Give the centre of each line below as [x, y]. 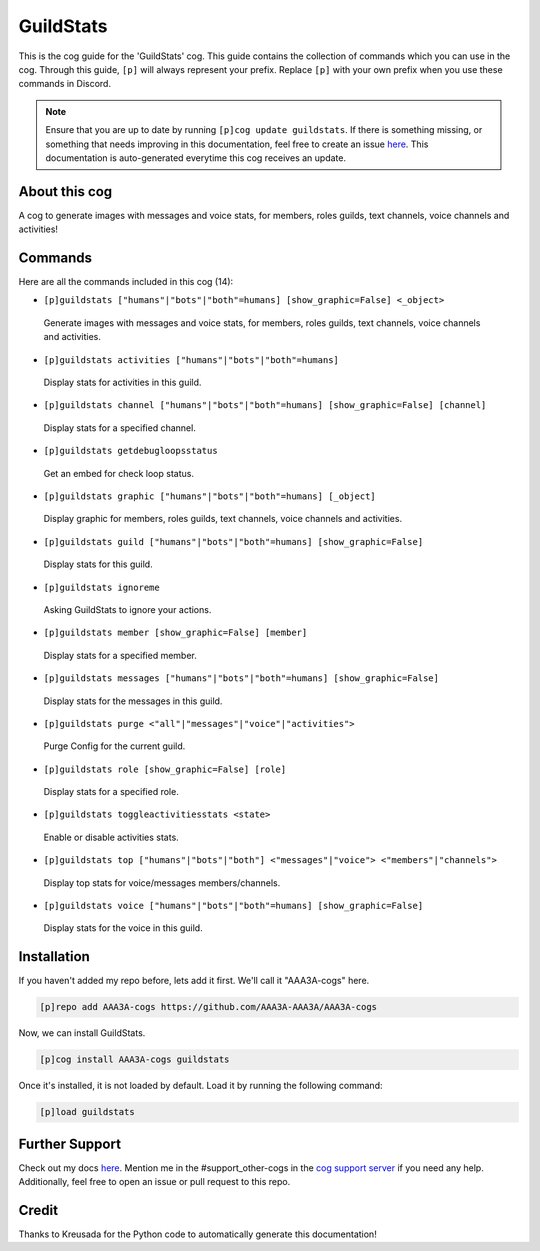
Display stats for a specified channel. [120, 427]
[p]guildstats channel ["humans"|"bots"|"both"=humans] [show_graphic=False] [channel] [265, 405]
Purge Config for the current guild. [114, 746]
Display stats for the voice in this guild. [123, 928]
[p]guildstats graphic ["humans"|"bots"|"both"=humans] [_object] [210, 496]
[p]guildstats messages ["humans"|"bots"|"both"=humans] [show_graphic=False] [241, 678]
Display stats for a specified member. [120, 655]
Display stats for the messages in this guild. [133, 701]
